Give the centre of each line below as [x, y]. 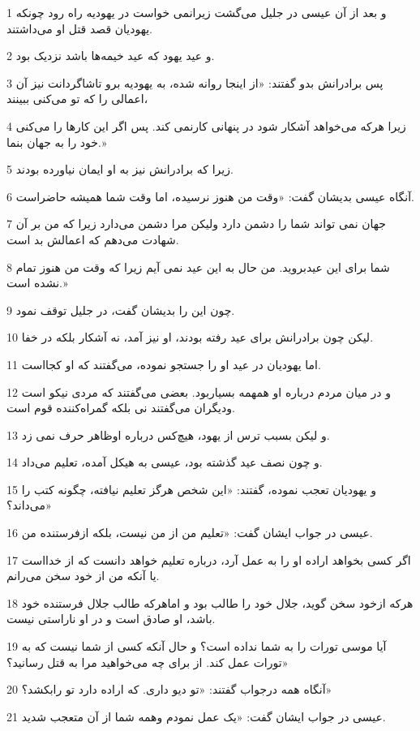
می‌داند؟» [29, 505]
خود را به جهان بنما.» [57, 142]
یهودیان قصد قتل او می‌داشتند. [79, 28]
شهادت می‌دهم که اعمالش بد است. [93, 239]
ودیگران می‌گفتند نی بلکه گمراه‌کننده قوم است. [121, 408]
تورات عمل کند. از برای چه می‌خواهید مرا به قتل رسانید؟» [148, 662]
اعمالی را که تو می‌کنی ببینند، [77, 99]
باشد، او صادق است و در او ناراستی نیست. [111, 619]
